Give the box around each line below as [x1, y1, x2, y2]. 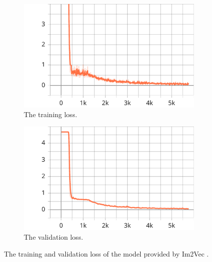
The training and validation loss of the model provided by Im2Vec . [4, 248, 209, 259]
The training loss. [24, 109, 77, 120]
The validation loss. [24, 232, 83, 242]
